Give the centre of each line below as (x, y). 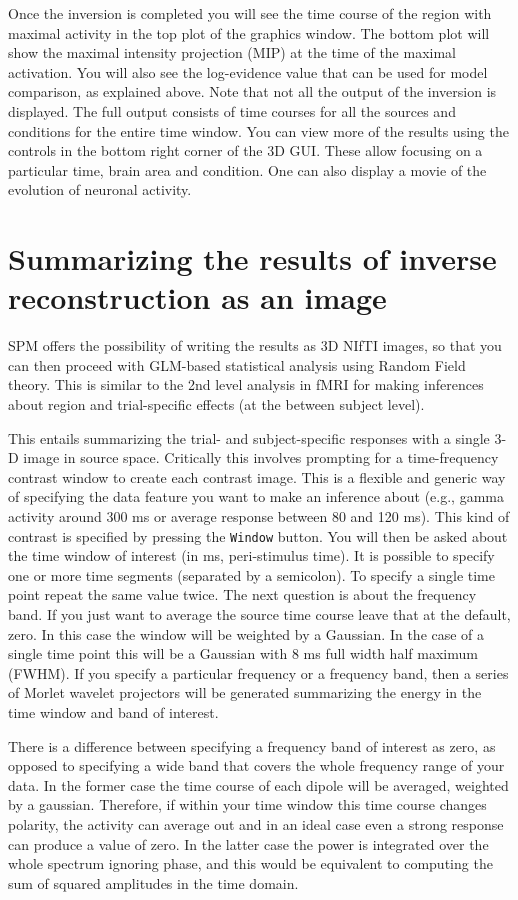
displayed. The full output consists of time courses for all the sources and (232, 110)
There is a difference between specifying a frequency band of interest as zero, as (252, 745)
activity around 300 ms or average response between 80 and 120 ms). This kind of (259, 516)
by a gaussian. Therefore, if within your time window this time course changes (247, 804)
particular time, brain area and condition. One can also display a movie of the (247, 169)
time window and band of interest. (113, 712)
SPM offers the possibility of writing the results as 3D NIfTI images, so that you (255, 345)
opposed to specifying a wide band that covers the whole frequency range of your (256, 765)
